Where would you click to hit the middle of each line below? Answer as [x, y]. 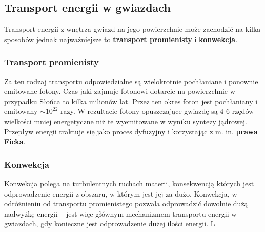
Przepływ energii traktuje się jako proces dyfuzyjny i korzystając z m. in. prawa [131, 131]
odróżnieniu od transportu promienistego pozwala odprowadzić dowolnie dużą [126, 204]
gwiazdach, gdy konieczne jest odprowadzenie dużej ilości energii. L [110, 224]
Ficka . [15, 141]
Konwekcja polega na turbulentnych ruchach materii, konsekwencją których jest [129, 183]
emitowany [21, 111]
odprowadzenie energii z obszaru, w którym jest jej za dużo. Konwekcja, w [121, 193]
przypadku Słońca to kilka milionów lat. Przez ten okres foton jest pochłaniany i [131, 101]
